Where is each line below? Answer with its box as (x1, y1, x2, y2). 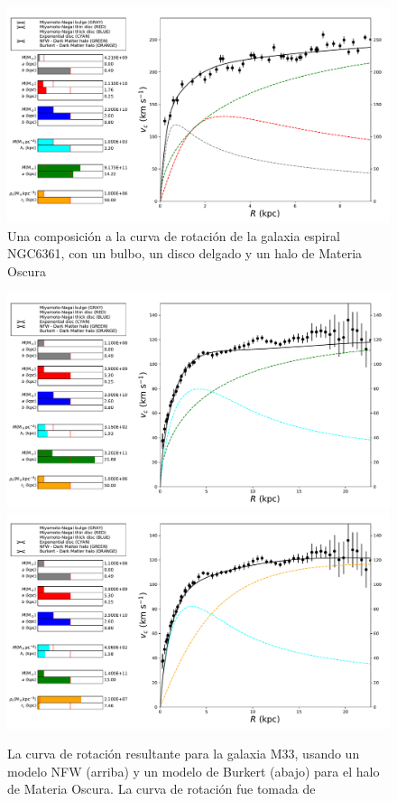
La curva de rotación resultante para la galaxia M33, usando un (7, 744, 360, 763)
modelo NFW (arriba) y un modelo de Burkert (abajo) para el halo (7, 761, 380, 780)
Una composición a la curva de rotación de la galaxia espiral (7, 226, 340, 245)
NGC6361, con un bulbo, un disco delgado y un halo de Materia (7, 244, 363, 263)
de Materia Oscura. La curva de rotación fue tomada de (7, 779, 316, 798)
